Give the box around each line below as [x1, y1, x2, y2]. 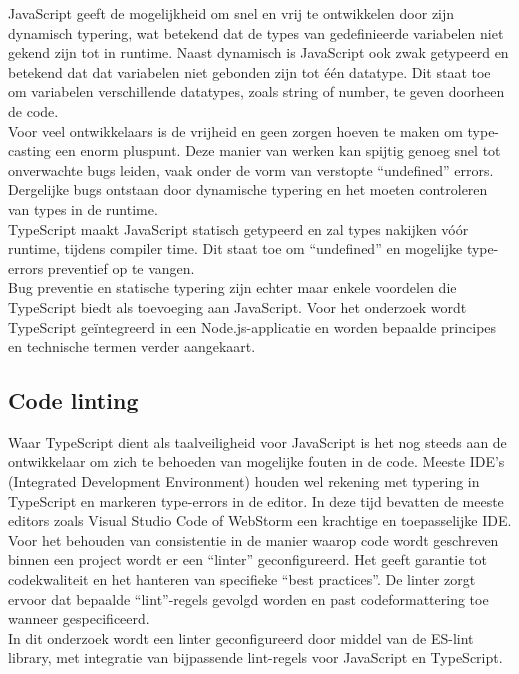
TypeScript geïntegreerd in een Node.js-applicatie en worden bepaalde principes [8, 316, 497, 337]
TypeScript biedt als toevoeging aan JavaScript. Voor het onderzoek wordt [8, 296, 467, 317]
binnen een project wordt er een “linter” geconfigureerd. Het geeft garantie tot [8, 549, 487, 570]
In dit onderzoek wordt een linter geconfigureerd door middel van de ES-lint [8, 627, 474, 648]
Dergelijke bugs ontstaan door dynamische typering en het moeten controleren [8, 179, 488, 200]
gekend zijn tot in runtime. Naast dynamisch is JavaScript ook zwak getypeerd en [8, 42, 509, 63]
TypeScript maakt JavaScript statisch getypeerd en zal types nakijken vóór [8, 218, 469, 239]
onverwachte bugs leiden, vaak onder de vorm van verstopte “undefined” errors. [8, 159, 494, 180]
